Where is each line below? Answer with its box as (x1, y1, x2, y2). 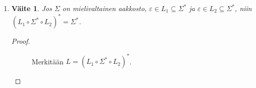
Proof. (11, 36, 30, 46)
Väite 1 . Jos (11, 3, 52, 13)
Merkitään (31, 56, 64, 66)
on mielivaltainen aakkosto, (62, 3, 147, 13)
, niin (235, 3, 252, 13)
